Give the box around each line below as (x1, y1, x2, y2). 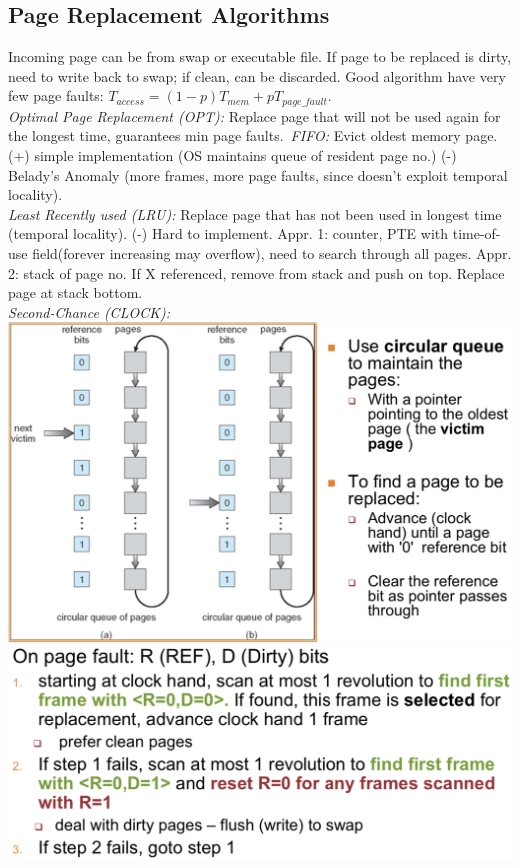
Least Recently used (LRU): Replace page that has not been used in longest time (8, 203, 502, 224)
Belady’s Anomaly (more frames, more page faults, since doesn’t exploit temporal (8, 164, 508, 185)
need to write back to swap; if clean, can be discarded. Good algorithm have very (8, 65, 506, 86)
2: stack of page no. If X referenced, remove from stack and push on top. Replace (8, 262, 505, 283)
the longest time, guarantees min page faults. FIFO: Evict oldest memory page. (8, 125, 498, 146)
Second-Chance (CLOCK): (8, 301, 170, 322)
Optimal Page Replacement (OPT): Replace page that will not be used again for (8, 105, 501, 126)
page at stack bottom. (8, 282, 143, 303)
